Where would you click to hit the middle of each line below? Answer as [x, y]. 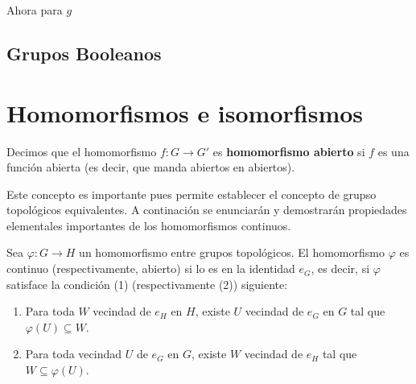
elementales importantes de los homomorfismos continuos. [149, 225]
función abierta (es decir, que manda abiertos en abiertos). [151, 167]
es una [393, 151]
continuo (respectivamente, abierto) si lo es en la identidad [151, 268]
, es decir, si [340, 268]
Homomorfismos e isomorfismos [185, 112]
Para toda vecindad [74, 354]
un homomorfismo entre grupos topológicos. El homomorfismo [232, 252]
